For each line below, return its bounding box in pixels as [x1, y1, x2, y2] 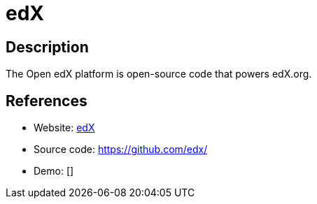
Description [6, 38, 89, 56]
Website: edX [34, 122, 95, 134]
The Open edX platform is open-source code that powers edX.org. [6, 68, 312, 80]
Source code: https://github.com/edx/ [34, 143, 208, 156]
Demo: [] [34, 165, 74, 177]
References [6, 92, 87, 110]
